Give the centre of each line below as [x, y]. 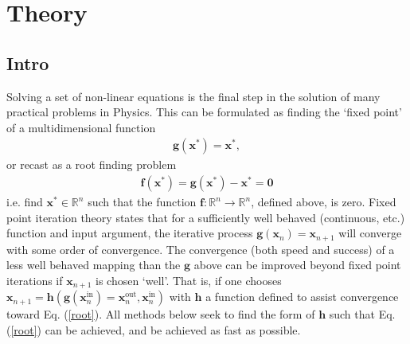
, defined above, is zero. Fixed [324, 202]
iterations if [35, 280]
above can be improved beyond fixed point [297, 265]
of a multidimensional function [81, 127]
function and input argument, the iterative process [130, 233]
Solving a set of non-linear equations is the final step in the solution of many [193, 96]
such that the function [142, 202]
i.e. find [25, 202]
